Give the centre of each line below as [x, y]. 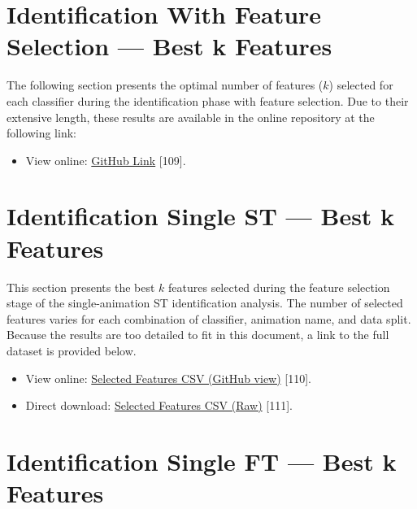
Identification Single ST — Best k [201, 216]
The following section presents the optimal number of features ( [165, 85]
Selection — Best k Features [169, 46]
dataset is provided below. [72, 350]
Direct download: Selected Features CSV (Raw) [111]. [159, 405]
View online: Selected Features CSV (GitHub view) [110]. [168, 378]
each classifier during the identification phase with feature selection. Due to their [208, 100]
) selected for [361, 85]
